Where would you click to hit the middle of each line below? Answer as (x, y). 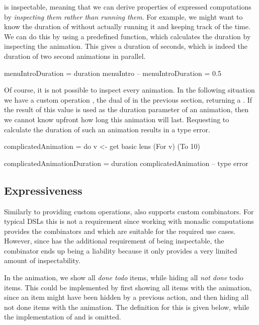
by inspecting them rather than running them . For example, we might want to (123, 16)
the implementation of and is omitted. (63, 317)
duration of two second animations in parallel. (75, 56)
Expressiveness (43, 190)
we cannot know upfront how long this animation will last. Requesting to (117, 119)
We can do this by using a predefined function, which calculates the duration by (127, 36)
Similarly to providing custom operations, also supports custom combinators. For (129, 211)
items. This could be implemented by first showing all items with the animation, (128, 287)
